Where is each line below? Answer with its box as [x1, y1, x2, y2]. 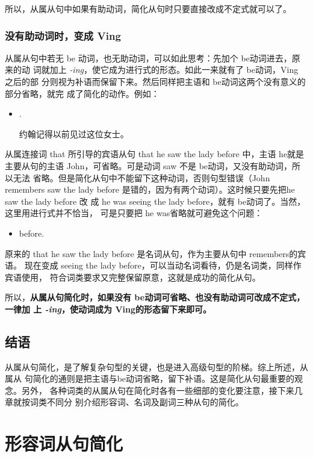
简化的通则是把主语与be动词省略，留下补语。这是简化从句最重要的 [33, 372, 295, 385]
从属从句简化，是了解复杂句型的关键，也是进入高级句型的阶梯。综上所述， [5, 360, 300, 373]
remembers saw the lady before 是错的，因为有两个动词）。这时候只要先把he [5, 183, 295, 196]
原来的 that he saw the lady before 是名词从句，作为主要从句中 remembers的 [5, 247, 298, 260]
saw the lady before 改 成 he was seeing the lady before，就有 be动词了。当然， [5, 194, 306, 207]
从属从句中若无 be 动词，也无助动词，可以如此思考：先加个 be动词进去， [5, 51, 292, 64]
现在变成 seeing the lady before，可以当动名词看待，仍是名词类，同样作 [24, 259, 302, 272]
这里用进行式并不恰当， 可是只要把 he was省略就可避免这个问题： [5, 207, 263, 219]
